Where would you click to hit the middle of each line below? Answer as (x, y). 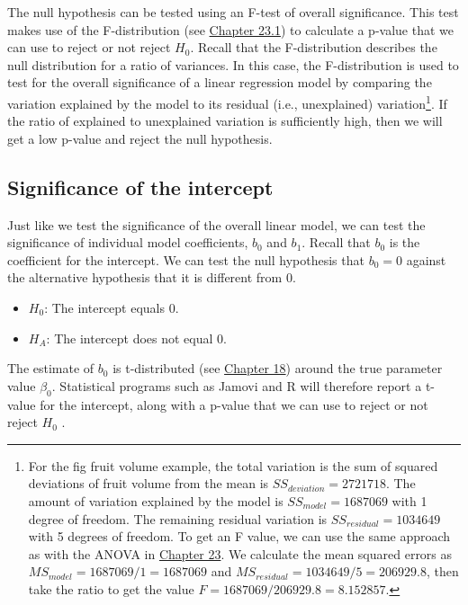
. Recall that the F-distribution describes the (314, 47)
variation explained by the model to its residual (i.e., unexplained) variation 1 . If (227, 102)
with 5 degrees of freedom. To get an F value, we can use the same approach (239, 536)
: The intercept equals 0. (112, 307)
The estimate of (51, 368)
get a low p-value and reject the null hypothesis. (140, 138)
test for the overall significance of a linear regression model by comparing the (220, 82)
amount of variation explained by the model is (156, 500)
